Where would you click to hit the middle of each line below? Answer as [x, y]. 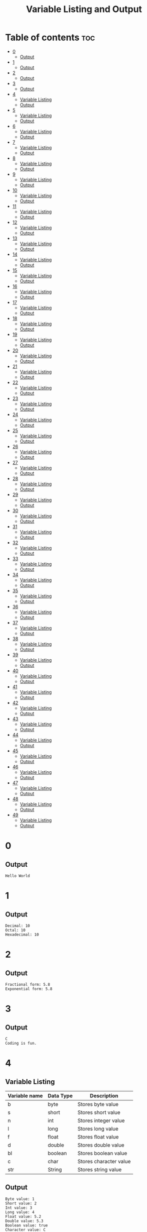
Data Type [60, 1095]
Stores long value [98, 1128]
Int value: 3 [19, 1208]
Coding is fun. [21, 1043]
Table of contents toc [50, 37]
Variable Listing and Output [84, 9]
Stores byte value [98, 1104]
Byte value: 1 [20, 1199]
